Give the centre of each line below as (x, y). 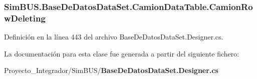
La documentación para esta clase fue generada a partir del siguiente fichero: (122, 53)
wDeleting (25, 18)
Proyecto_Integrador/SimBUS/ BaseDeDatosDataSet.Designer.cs (111, 70)
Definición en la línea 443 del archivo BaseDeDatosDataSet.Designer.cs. (114, 37)
